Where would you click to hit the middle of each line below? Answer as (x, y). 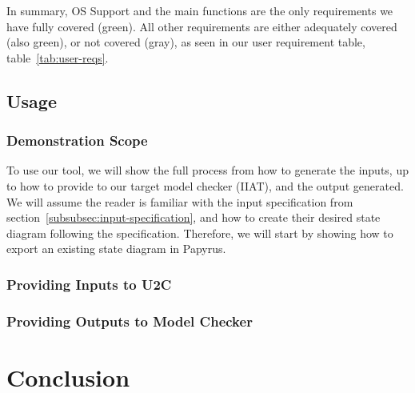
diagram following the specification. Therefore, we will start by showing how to (200, 233)
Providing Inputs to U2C (89, 284)
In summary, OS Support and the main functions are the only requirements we (200, 10)
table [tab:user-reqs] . (58, 57)
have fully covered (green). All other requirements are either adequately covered (202, 26)
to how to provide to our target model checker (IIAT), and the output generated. (205, 185)
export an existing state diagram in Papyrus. (116, 249)
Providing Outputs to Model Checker (130, 321)
